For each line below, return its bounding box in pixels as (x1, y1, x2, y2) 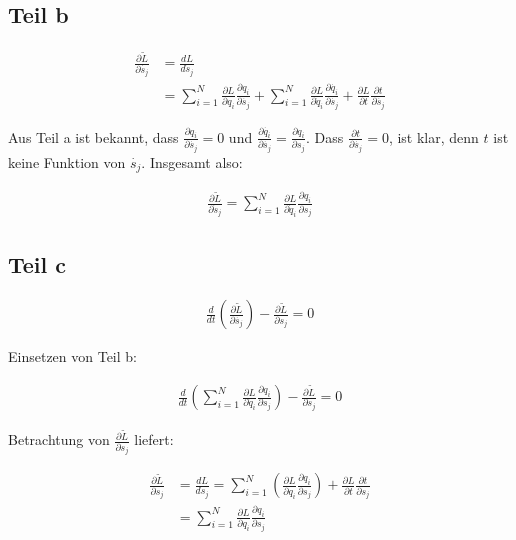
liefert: (134, 429, 174, 450)
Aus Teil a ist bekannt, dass (8, 126, 179, 147)
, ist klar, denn (388, 126, 479, 147)
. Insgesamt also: (141, 151, 243, 172)
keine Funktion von (8, 151, 126, 172)
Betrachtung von (8, 429, 110, 450)
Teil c (8, 248, 67, 279)
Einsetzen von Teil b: (8, 346, 137, 367)
